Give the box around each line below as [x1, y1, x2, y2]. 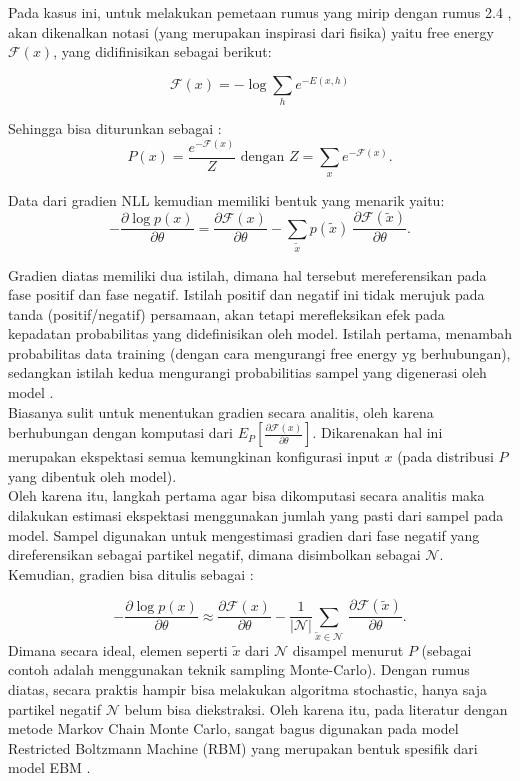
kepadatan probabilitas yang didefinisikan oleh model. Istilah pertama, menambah [8, 323, 512, 344]
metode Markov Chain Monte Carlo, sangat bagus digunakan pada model [8, 718, 459, 739]
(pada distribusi [397, 446, 494, 467]
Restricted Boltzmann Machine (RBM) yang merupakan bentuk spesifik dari [8, 737, 478, 758]
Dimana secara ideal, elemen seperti [8, 639, 228, 660]
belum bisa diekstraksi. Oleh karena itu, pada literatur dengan [124, 698, 508, 719]
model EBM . [8, 757, 91, 778]
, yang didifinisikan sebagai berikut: [53, 41, 272, 62]
